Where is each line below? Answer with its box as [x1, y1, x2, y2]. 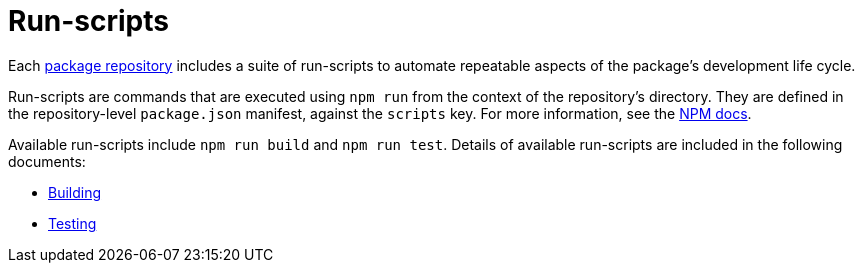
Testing [48, 214, 97, 232]
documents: [8, 152, 86, 170]
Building [48, 183, 102, 201]
